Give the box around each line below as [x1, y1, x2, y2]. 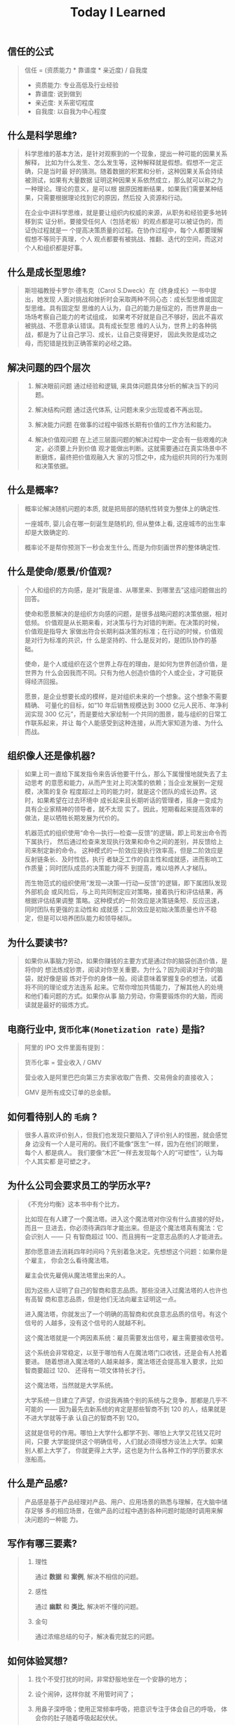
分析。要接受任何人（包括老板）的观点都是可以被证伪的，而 [51, 217, 223, 226]
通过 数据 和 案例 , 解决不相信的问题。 [34, 1572, 142, 1581]
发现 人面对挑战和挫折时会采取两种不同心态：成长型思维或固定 [43, 295, 223, 303]
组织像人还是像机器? [7, 750, 96, 762]
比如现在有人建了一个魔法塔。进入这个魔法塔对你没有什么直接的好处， [24, 1215, 228, 1223]
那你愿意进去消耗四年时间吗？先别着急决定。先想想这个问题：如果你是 [24, 1247, 228, 1256]
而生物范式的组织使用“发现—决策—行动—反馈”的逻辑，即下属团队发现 [24, 879, 227, 887]
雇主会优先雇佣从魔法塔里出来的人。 [24, 1271, 130, 1279]
